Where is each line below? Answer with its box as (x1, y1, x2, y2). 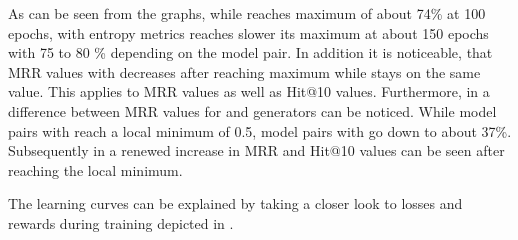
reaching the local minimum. (8, 159, 183, 180)
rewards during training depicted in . (8, 212, 234, 233)
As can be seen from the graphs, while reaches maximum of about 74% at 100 (8, 3, 486, 23)
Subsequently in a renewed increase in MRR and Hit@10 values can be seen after (8, 140, 505, 161)
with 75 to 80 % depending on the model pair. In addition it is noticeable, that (8, 42, 493, 63)
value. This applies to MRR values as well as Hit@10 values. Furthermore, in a (8, 81, 490, 102)
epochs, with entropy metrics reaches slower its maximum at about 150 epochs (8, 22, 489, 43)
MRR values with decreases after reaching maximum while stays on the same (8, 61, 481, 82)
